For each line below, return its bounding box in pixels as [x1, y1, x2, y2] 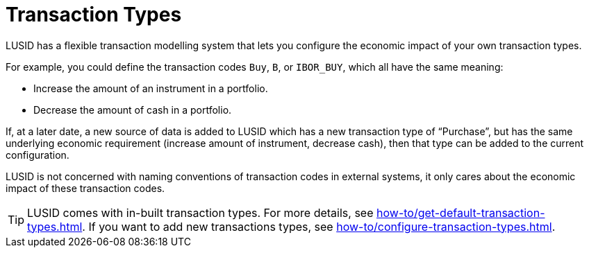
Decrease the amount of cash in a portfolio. [33, 103, 232, 116]
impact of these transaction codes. [6, 182, 165, 194]
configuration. [6, 148, 69, 161]
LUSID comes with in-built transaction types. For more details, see [27, 205, 374, 220]
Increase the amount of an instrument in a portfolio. [33, 82, 268, 94]
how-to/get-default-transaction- [376, 205, 545, 220]
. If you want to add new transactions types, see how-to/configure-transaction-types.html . [82, 219, 556, 234]
